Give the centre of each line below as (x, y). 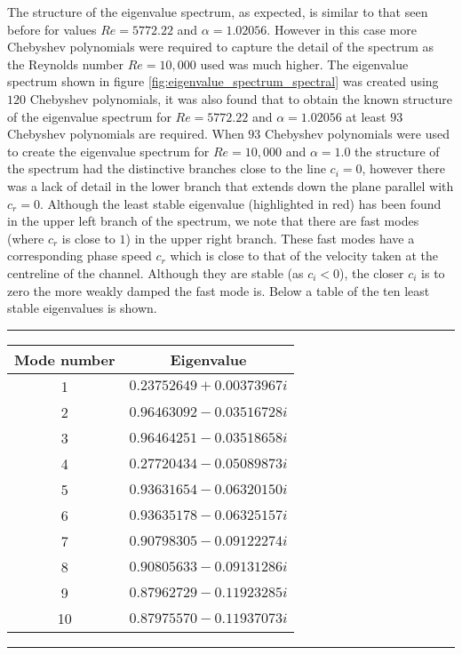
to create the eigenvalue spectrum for (108, 151)
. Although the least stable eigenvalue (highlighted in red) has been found (240, 203)
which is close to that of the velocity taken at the (304, 256)
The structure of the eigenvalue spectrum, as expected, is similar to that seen (218, 12)
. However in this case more (342, 29)
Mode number (65, 359)
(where (26, 238)
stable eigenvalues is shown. (82, 308)
